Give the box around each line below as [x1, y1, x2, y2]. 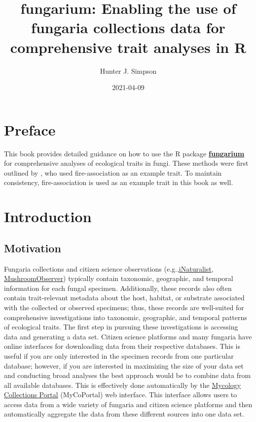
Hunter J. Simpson [100, 65, 157, 76]
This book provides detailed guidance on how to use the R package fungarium [4, 148, 245, 158]
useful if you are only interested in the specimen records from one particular [4, 350, 234, 361]
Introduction [4, 206, 92, 227]
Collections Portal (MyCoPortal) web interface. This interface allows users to [4, 389, 237, 400]
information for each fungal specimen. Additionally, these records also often [4, 282, 232, 293]
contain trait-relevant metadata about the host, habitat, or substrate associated [4, 292, 245, 303]
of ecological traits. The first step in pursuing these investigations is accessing [4, 322, 238, 332]
